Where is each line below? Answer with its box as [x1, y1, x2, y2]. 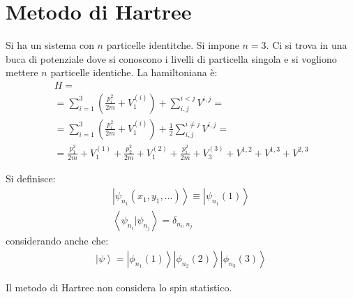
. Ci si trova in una [266, 38, 347, 52]
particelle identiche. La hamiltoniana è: [50, 65, 218, 80]
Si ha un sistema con [6, 38, 94, 52]
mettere [6, 65, 38, 80]
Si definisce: [6, 170, 56, 185]
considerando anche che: [6, 233, 109, 248]
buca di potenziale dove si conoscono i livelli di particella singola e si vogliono [6, 51, 337, 66]
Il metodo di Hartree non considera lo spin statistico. [6, 280, 232, 295]
